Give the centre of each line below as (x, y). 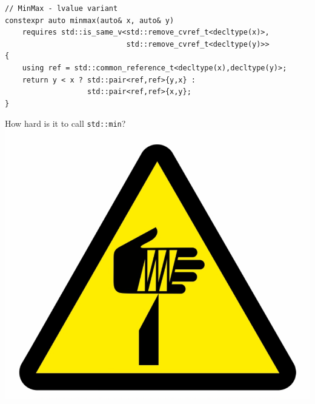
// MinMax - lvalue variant (61, 8)
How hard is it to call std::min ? (65, 123)
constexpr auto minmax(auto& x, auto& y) (90, 20)
